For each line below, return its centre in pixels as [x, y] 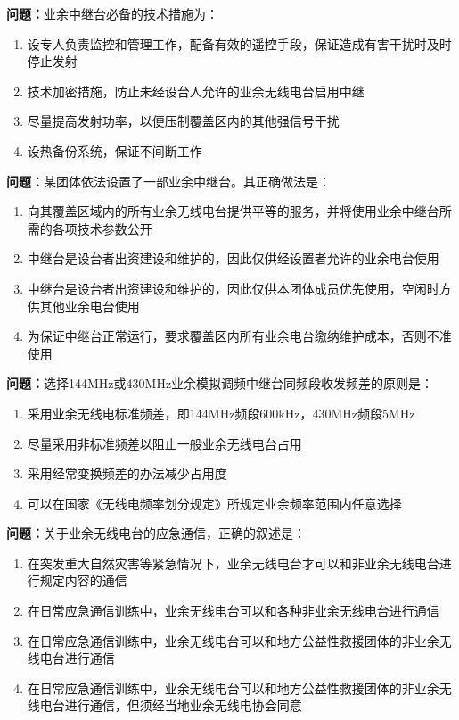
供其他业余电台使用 [83, 306]
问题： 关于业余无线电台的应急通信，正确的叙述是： [156, 533]
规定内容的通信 [83, 580]
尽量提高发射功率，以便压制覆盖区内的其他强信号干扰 [183, 121]
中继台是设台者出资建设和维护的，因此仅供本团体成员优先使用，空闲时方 [239, 288]
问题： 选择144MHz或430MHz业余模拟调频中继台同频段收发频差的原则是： [220, 383]
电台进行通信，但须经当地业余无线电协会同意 [171, 705]
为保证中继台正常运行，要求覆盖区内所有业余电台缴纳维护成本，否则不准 [239, 336]
